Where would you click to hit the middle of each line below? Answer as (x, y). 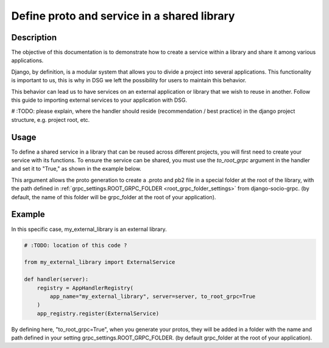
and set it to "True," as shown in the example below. (76, 169)
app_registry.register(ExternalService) (98, 313)
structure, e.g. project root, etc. (51, 119)
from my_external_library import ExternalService (100, 262)
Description (34, 37)
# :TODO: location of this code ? (76, 245)
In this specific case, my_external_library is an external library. (89, 229)
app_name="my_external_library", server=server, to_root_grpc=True (153, 296)
